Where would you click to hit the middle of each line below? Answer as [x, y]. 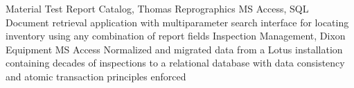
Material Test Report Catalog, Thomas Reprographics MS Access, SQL [157, 8]
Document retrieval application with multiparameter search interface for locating [177, 22]
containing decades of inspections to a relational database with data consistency [175, 63]
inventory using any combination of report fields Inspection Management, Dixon [176, 36]
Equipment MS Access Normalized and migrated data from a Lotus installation [174, 49]
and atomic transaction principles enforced [96, 76]
